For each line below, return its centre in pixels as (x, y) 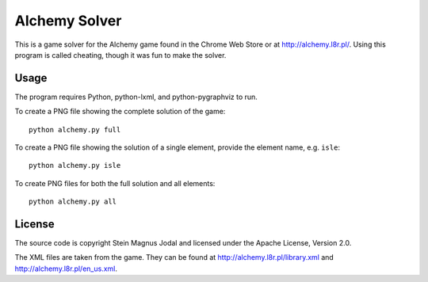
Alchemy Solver (68, 21)
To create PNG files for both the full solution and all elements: (115, 183)
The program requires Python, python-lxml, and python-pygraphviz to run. (136, 97)
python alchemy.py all (73, 202)
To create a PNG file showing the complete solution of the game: (120, 112)
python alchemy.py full (75, 130)
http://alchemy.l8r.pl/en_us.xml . (66, 269)
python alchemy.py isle (75, 166)
